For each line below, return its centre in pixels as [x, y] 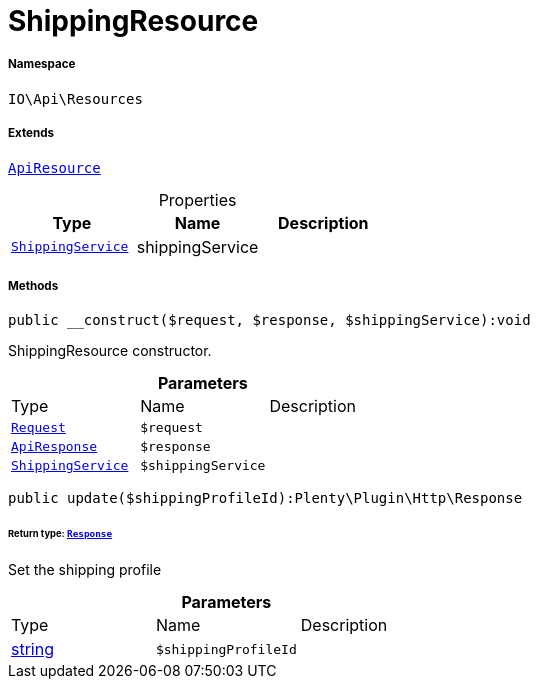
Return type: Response [60, 534]
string [32, 649]
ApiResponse [54, 447]
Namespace [42, 64]
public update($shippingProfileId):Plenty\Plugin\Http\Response [265, 498]
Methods [33, 285]
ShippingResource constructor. [110, 351]
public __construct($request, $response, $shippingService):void [269, 320]
